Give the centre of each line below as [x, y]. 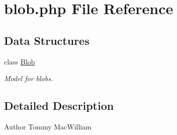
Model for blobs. [29, 78]
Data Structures [47, 40]
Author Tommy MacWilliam [48, 126]
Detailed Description [59, 106]
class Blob [20, 61]
